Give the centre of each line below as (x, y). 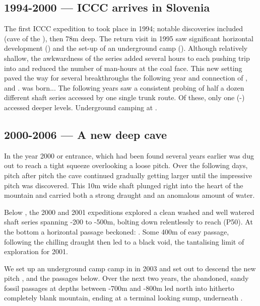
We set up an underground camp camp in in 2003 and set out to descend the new (130, 268)
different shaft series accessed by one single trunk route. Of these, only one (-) (124, 97)
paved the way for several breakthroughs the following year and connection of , (126, 78)
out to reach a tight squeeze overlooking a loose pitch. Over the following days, (126, 165)
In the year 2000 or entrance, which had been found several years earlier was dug (129, 155)
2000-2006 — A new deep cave (86, 134)
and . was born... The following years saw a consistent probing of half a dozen (124, 87)
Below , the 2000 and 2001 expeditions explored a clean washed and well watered (129, 212)
